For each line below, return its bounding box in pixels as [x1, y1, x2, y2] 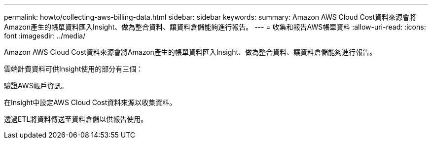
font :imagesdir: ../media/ [4, 32, 86, 40]
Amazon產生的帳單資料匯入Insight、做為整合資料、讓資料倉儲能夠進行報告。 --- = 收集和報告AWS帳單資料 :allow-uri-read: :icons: [4, 23, 426, 31]
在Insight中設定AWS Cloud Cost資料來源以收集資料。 [4, 98, 177, 107]
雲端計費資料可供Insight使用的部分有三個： [4, 65, 144, 73]
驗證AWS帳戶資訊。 [4, 81, 68, 90]
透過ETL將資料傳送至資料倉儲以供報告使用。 [4, 115, 148, 123]
